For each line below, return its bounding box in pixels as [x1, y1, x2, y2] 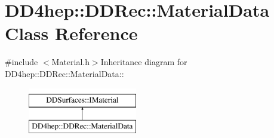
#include [5, 56, 38, 68]
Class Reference [5, 21, 138, 45]
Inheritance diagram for [100, 56, 187, 68]
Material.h [51, 56, 90, 68]
